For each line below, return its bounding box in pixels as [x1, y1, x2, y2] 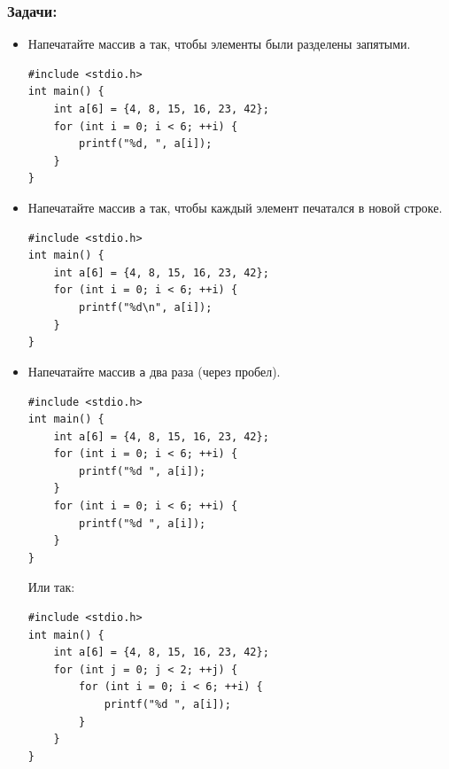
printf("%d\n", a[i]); [79, 301, 213, 315]
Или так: [27, 578, 75, 596]
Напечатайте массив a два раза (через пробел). [27, 361, 281, 380]
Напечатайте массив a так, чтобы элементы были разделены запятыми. [27, 35, 411, 53]
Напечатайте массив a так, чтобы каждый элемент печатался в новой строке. [27, 198, 443, 217]
